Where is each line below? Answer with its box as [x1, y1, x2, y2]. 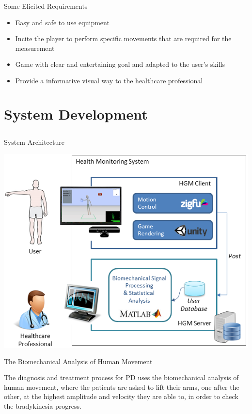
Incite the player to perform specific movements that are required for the [15, 33, 232, 44]
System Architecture [4, 137, 64, 147]
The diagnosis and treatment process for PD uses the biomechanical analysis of [4, 372, 239, 383]
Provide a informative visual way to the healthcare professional [15, 75, 203, 85]
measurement [15, 43, 55, 53]
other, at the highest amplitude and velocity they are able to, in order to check [4, 391, 238, 401]
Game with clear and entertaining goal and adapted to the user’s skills [15, 59, 225, 69]
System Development [4, 104, 148, 123]
